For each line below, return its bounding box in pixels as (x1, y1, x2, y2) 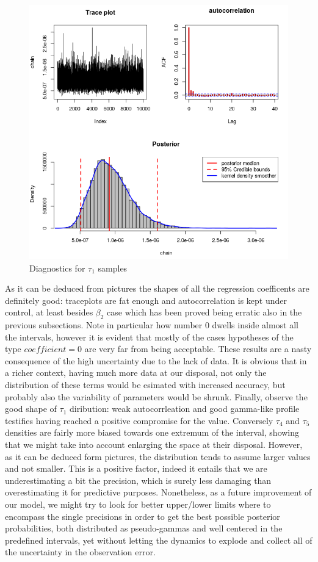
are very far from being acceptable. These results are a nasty (84, 342, 312, 355)
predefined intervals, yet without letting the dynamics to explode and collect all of (5, 533, 313, 546)
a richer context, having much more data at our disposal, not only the (5, 366, 267, 379)
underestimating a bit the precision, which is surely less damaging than (5, 474, 272, 486)
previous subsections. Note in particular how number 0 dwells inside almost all (5, 319, 298, 331)
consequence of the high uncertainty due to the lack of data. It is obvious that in (5, 354, 307, 367)
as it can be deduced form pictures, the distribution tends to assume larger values (5, 450, 311, 463)
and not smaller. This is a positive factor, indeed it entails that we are (5, 462, 267, 475)
